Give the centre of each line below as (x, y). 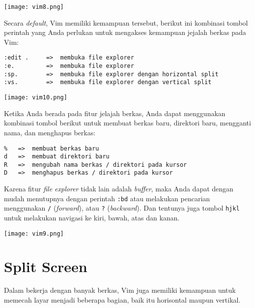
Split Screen (46, 266)
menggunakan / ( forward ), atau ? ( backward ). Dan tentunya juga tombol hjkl (122, 208)
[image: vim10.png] (36, 98)
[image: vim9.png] (34, 233)
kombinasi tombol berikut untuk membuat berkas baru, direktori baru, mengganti (127, 123)
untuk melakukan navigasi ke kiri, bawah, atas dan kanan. (92, 218)
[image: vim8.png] (34, 7)
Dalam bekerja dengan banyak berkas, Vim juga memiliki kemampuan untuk (120, 290)
